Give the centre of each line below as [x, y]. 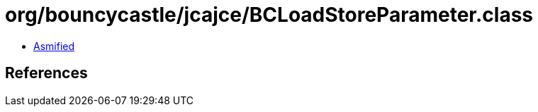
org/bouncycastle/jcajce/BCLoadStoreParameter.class [269, 15]
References [46, 73]
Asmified [54, 46]
